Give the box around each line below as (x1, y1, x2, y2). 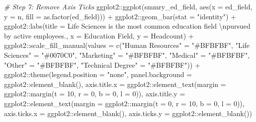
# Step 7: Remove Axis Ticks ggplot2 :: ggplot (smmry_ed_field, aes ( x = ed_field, (4, 1, 253, 11)
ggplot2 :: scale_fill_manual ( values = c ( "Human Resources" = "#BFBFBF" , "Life (4, 40, 250, 50)
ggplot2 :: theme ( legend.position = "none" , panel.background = (4, 69, 192, 80)
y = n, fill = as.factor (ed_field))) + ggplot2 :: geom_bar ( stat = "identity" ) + (4, 11, 237, 21)
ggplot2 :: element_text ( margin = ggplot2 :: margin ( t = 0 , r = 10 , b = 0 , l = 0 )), (4, 98, 245, 108)
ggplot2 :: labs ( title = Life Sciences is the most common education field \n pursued (4, 21, 251, 31)
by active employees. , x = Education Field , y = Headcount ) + (4, 30, 194, 41)
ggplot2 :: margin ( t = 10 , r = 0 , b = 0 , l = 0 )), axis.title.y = (4, 88, 185, 99)
